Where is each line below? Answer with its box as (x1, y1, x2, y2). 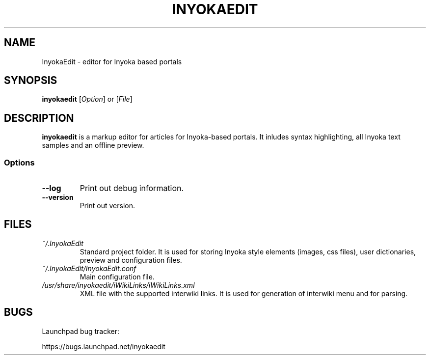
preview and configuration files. (80, 255, 182, 264)
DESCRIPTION (4, 111, 74, 124)
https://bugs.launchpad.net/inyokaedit (42, 342, 165, 351)
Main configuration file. (80, 272, 155, 281)
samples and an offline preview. (42, 141, 144, 150)
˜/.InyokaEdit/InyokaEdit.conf (42, 264, 136, 273)
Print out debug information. (80, 183, 184, 193)
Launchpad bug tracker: (42, 327, 119, 335)
